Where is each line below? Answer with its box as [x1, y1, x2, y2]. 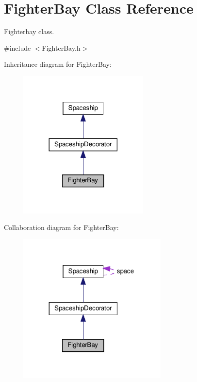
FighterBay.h [42, 42, 81, 53]
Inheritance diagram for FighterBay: [4, 59, 112, 69]
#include [4, 42, 31, 53]
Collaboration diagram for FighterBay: [4, 222, 119, 232]
